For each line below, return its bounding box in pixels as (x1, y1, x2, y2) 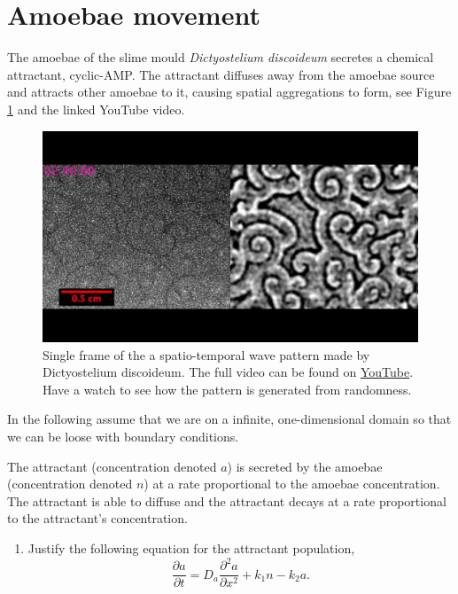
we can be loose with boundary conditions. (7, 426, 239, 445)
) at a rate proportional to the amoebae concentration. (144, 474, 440, 493)
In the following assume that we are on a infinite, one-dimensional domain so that (7, 410, 452, 428)
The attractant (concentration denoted (7, 457, 217, 475)
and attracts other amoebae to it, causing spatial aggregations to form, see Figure (7, 82, 452, 101)
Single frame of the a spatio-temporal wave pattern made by (43, 345, 370, 363)
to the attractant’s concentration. (7, 509, 188, 528)
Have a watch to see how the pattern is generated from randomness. (43, 379, 412, 398)
